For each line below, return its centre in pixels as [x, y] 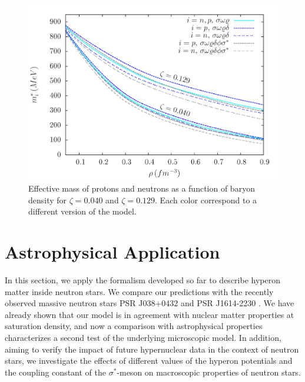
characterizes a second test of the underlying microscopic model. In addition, [143, 337]
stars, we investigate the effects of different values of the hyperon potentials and [149, 361]
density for [48, 200]
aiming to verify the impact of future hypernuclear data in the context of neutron [152, 349]
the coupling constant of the [55, 372]
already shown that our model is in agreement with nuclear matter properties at [150, 314]
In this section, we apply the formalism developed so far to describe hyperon [142, 279]
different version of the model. [82, 211]
